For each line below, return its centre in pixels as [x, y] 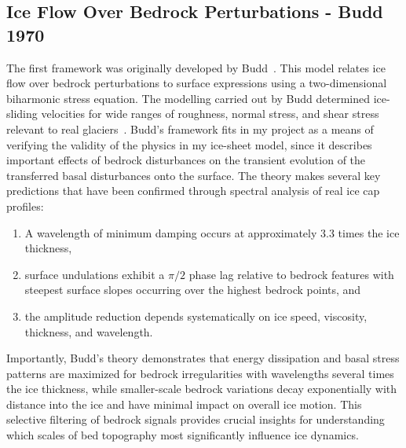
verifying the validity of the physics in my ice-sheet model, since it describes [189, 144]
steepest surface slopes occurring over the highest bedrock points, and [193, 290]
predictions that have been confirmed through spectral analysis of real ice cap [193, 191]
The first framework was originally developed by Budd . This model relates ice [196, 67]
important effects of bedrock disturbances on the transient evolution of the [186, 160]
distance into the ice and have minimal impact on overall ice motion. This [184, 404]
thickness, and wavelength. [89, 331]
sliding [22, 114]
